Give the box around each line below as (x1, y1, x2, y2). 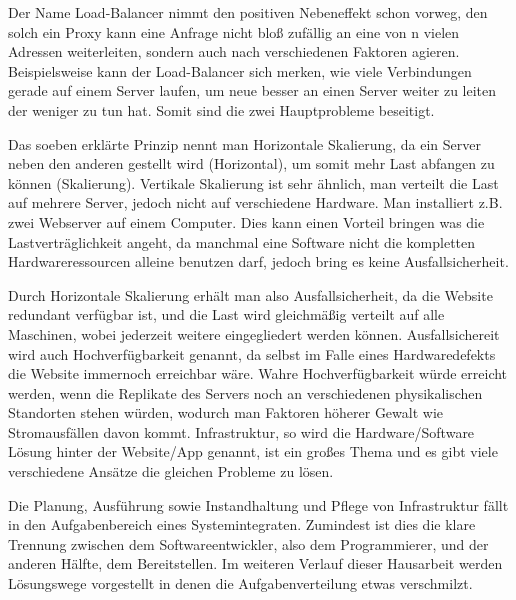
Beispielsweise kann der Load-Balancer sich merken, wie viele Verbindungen (8, 60, 472, 81)
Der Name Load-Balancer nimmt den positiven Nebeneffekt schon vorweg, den (8, 2, 488, 22)
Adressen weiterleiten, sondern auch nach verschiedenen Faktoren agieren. (8, 41, 460, 62)
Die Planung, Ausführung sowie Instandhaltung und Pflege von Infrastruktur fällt (8, 494, 509, 515)
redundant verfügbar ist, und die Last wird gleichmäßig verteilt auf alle (8, 304, 445, 325)
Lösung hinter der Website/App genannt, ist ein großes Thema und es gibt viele (8, 441, 498, 462)
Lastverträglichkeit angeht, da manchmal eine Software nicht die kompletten (8, 231, 476, 252)
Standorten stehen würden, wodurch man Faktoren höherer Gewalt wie (8, 402, 444, 423)
